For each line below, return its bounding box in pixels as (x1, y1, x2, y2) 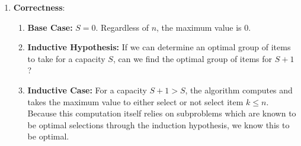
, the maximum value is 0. (156, 21, 251, 33)
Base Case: (27, 21, 73, 33)
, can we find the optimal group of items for (113, 52, 273, 64)
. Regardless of (95, 21, 149, 33)
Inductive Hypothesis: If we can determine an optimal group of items (27, 41, 291, 53)
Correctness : (13, 1, 65, 13)
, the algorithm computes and (185, 83, 293, 96)
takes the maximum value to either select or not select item (27, 95, 244, 108)
